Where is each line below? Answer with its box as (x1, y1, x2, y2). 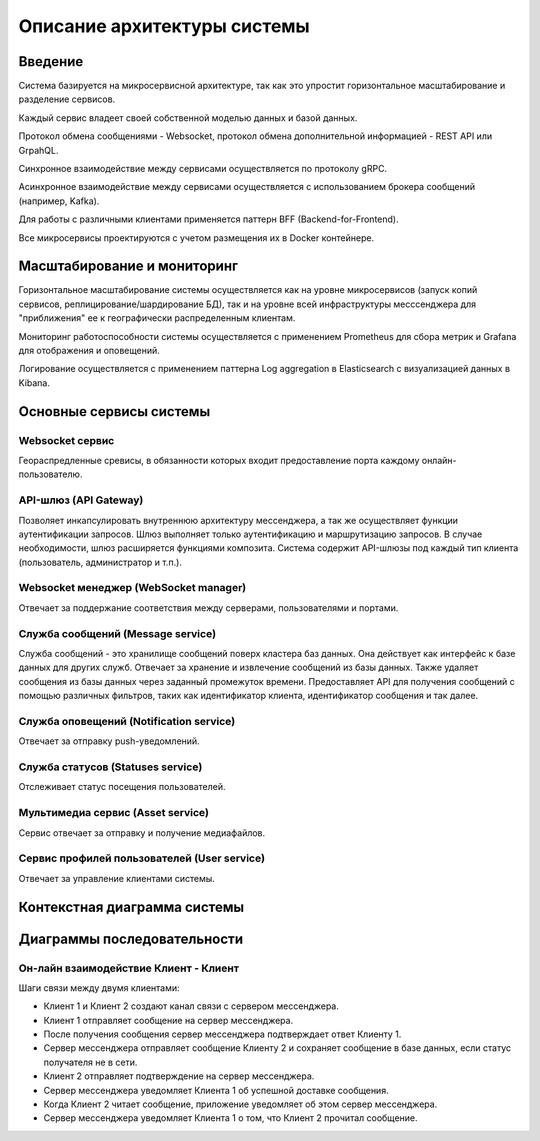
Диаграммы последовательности (18, 930, 244, 947)
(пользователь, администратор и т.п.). (18, 556, 182, 568)
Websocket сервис (18, 433, 115, 447)
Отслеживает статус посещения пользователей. (18, 781, 226, 793)
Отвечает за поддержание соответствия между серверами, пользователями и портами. (18, 601, 399, 614)
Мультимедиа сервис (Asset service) (18, 806, 210, 820)
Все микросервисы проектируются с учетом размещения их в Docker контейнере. (18, 231, 375, 244)
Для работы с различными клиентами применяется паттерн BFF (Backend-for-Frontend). (18, 213, 399, 225)
